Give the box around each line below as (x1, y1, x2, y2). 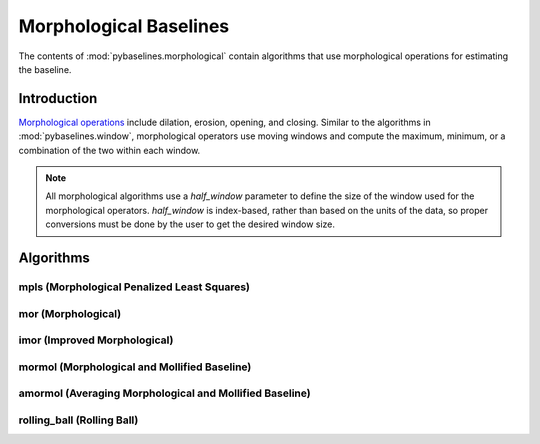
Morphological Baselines (18, 15, 230, 37)
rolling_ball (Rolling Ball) (18, 413, 139, 427)
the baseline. (18, 63, 72, 75)
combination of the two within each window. (18, 144, 201, 156)
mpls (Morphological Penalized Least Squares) (18, 280, 250, 294)
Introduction (18, 90, 98, 107)
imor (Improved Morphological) (18, 333, 174, 347)
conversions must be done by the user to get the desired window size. (45, 218, 335, 230)
